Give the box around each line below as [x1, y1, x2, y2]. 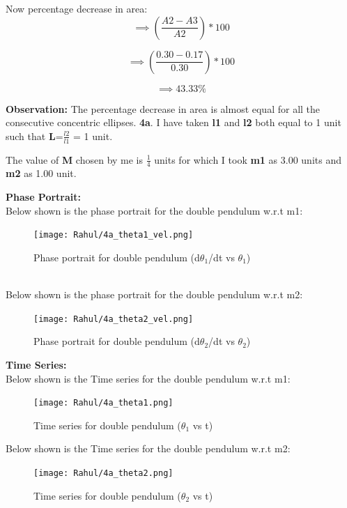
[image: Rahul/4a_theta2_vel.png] [33, 314, 194, 324]
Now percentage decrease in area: [6, 1, 148, 15]
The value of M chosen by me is [6, 152, 144, 167]
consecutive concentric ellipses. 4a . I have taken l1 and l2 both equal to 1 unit [6, 115, 341, 130]
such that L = [6, 128, 63, 143]
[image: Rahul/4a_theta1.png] [33, 398, 173, 408]
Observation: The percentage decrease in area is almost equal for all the [6, 101, 321, 116]
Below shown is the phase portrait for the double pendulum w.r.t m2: [6, 287, 303, 302]
